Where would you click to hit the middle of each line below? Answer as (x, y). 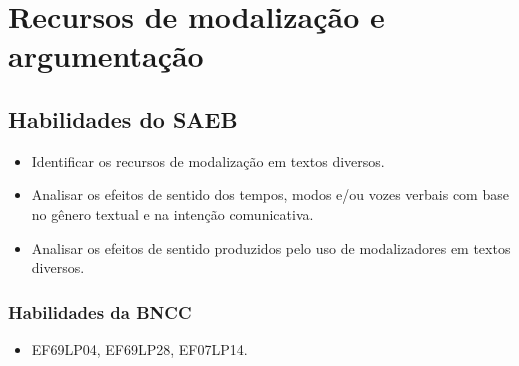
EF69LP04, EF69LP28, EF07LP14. (139, 348)
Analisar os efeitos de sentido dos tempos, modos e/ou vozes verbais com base (270, 194)
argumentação (106, 55)
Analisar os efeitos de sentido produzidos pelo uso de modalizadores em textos (271, 247)
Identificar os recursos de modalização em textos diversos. (208, 160)
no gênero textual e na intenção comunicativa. (172, 213)
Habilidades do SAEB (123, 118)
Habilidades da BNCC (100, 311)
